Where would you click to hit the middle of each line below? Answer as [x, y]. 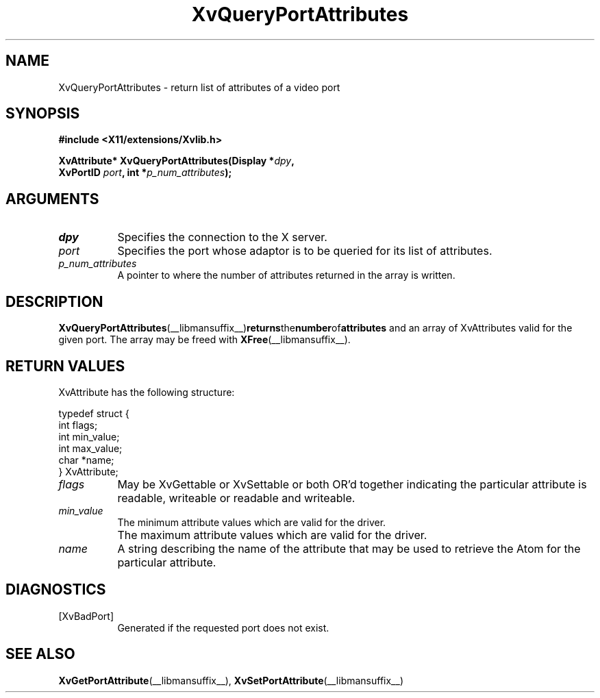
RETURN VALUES [65, 366]
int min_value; [89, 436]
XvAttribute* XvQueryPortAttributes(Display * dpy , [176, 161]
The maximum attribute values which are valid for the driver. [272, 535]
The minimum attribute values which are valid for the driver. [252, 522]
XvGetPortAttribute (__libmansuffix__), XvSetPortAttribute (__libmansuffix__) [231, 680]
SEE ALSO [40, 654]
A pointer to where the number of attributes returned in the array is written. [286, 275]
